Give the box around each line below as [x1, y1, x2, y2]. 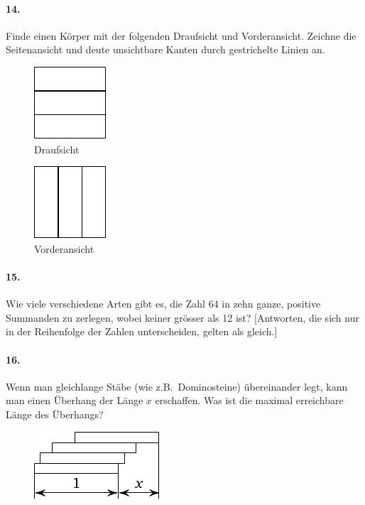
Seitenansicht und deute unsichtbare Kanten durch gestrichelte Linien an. [6, 42, 325, 57]
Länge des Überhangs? [6, 406, 104, 421]
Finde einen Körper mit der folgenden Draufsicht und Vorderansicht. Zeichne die [6, 28, 356, 43]
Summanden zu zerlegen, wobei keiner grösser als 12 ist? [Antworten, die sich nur [6, 310, 359, 325]
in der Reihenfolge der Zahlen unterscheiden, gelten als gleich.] [6, 324, 278, 339]
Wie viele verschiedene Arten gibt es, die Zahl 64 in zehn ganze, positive [6, 296, 321, 311]
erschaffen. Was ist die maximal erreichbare [155, 393, 344, 408]
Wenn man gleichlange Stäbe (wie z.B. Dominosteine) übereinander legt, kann [6, 379, 348, 393]
